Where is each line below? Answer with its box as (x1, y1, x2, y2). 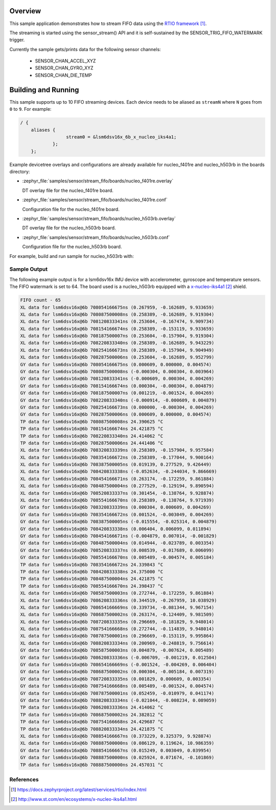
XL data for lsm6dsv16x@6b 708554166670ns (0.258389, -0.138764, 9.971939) (20, 497, 215, 503)
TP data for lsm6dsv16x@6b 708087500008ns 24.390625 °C (20, 419, 164, 424)
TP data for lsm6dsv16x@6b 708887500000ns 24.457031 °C (20, 761, 164, 768)
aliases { (31, 127, 56, 133)
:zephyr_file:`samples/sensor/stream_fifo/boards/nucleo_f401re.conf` (22, 197, 168, 203)
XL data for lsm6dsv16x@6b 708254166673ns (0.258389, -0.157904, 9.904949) (20, 347, 215, 353)
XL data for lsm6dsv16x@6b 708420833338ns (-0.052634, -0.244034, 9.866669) (20, 469, 217, 474)
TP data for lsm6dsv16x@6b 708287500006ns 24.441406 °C (20, 440, 164, 446)
